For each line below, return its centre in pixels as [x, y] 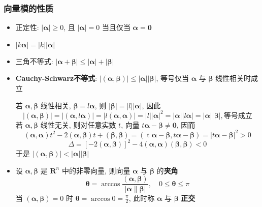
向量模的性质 [29, 8]
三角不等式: [34, 61]
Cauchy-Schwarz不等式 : [56, 78]
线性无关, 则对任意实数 [78, 124]
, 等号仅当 [172, 78]
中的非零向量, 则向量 [96, 170]
